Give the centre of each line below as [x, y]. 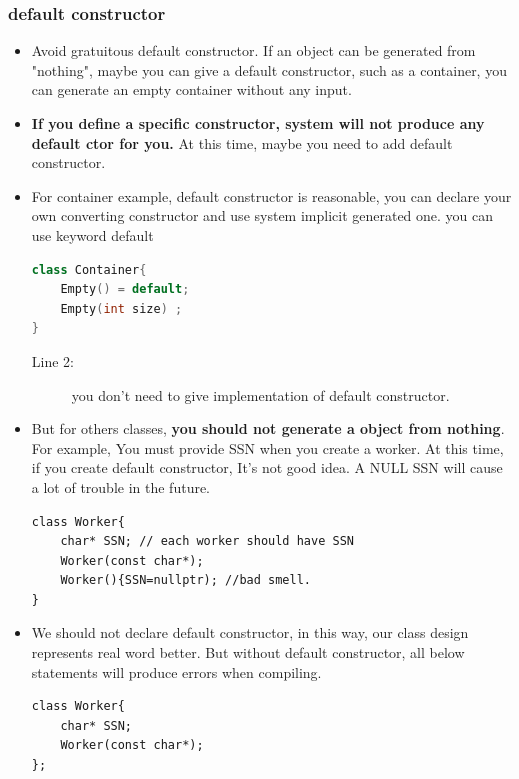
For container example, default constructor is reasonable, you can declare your [271, 195]
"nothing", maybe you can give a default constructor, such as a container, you [269, 69]
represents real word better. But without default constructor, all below [248, 652]
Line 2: [52, 360]
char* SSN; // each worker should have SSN [207, 541]
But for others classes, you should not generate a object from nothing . [268, 428]
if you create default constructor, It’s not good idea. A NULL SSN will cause [267, 467]
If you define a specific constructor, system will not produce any [258, 123]
